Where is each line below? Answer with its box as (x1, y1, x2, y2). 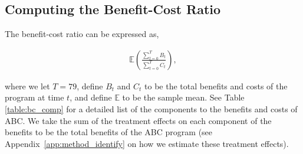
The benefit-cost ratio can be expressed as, (5, 28, 159, 40)
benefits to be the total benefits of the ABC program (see (5, 126, 213, 138)
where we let (5, 79, 50, 92)
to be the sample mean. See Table (122, 91, 245, 103)
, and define (70, 91, 112, 103)
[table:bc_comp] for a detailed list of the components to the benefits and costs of (5, 103, 298, 115)
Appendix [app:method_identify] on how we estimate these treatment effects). (5, 137, 289, 149)
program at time (5, 91, 64, 103)
